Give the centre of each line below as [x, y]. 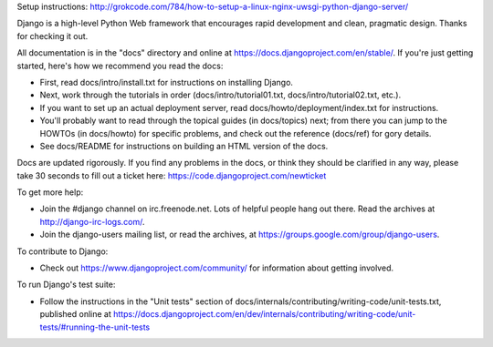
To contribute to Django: [63, 251]
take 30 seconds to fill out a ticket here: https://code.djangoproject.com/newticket [172, 175]
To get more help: [50, 192]
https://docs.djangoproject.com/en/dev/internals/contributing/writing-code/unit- [264, 314]
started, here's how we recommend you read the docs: [120, 66]
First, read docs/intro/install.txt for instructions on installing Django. [167, 82]
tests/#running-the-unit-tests [95, 327]
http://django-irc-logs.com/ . [92, 221]
